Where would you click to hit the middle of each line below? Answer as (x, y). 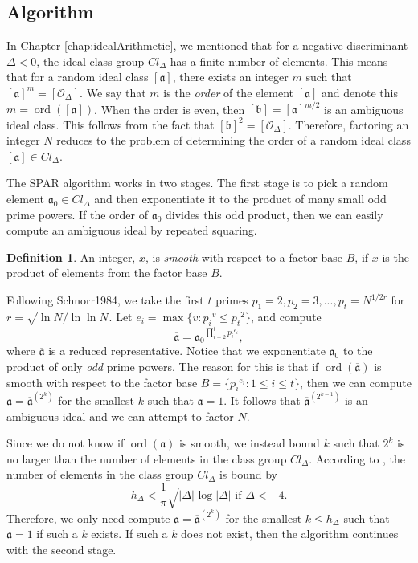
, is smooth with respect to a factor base (244, 257)
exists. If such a (129, 534)
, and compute (286, 316)
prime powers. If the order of (78, 214)
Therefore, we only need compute (88, 518)
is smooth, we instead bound (250, 443)
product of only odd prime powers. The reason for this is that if (163, 367)
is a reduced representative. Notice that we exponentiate (187, 351)
